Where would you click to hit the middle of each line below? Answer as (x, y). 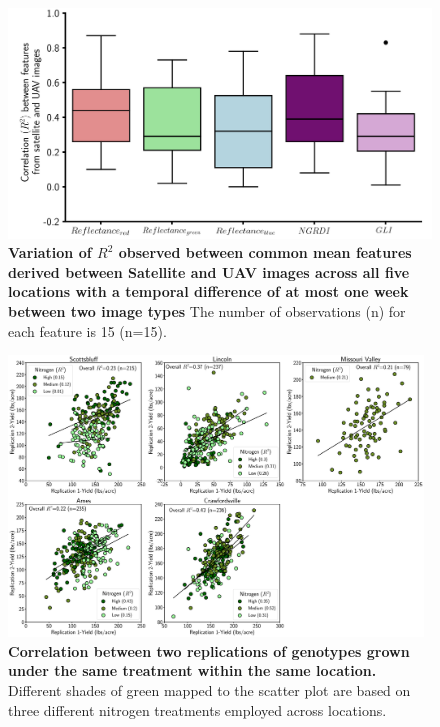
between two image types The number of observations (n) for (207, 311)
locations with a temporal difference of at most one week (208, 291)
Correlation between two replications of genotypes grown (209, 650)
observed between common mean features (265, 252)
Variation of (50, 252)
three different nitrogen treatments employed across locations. (197, 709)
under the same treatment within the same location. (192, 670)
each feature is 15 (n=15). (87, 330)
